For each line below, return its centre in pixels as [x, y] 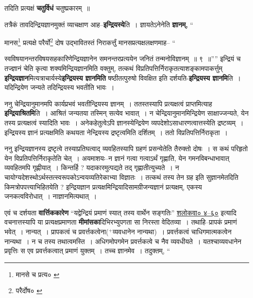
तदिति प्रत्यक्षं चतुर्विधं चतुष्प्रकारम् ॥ [47, 8]
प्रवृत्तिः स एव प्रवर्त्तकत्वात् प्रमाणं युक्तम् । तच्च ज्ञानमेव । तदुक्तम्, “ [87, 251]
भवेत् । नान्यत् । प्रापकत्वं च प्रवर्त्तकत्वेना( [57, 231]
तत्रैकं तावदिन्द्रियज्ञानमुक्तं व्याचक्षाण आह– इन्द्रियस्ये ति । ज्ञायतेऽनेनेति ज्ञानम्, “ [99, 24]
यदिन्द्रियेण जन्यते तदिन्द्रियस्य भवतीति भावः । [59, 87]
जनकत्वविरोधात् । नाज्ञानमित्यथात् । [51, 196]
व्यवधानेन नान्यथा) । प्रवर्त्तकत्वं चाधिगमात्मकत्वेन [172, 231]
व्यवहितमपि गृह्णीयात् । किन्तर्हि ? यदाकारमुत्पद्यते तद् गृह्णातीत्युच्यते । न [92, 167]
